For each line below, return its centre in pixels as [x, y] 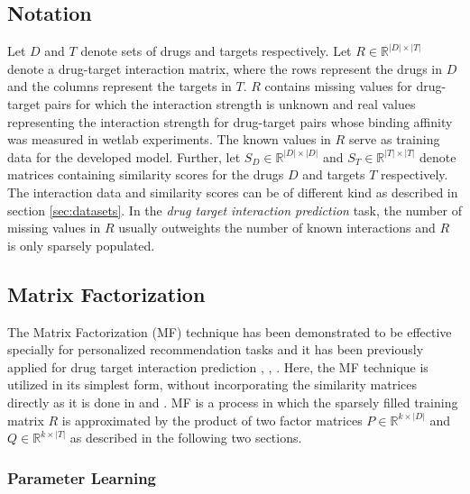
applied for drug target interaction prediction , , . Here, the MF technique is [218, 366]
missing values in [54, 228]
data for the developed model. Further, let [124, 156]
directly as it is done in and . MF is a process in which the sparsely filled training [233, 402]
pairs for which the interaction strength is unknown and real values [230, 103]
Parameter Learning [82, 477]
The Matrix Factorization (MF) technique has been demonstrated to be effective [230, 331]
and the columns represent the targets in [120, 86]
